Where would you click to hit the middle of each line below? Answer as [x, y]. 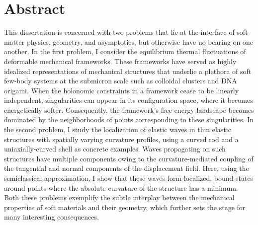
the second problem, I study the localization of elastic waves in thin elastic [118, 129]
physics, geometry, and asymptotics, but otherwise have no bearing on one [140, 41]
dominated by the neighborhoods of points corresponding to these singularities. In [129, 119]
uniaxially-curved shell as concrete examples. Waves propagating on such [115, 149]
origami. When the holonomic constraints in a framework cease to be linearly [122, 90]
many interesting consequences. [51, 217]
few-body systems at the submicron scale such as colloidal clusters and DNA [121, 81]
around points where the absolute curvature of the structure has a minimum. [121, 187]
